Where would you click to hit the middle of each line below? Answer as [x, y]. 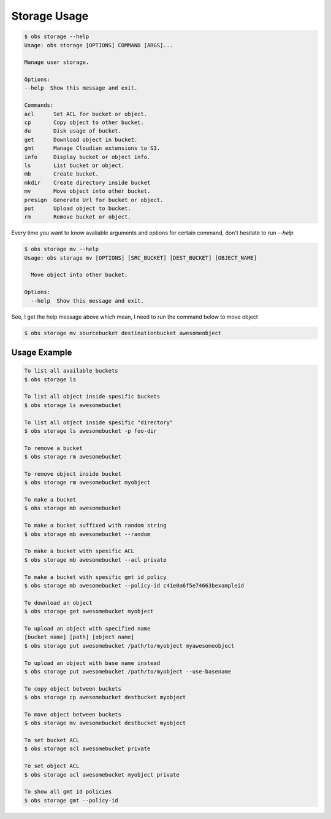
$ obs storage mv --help [62, 249]
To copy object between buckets [73, 689]
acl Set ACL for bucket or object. [86, 114]
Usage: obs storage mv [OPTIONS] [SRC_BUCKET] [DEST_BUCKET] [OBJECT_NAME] [141, 258]
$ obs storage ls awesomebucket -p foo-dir [91, 431]
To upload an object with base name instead [92, 663]
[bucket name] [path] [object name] [79, 637]
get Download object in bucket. [81, 139]
